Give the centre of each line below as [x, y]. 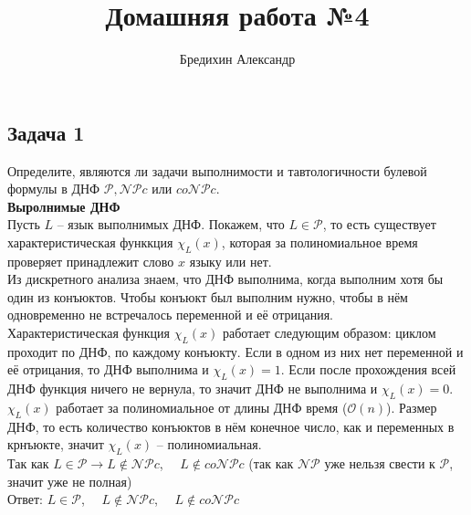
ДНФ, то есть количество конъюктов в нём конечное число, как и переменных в [231, 426]
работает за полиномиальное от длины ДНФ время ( [202, 408]
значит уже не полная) [70, 481]
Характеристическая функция [89, 333]
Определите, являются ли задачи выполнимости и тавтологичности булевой [217, 170]
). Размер [412, 408]
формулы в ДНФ [54, 189]
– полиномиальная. [209, 444]
